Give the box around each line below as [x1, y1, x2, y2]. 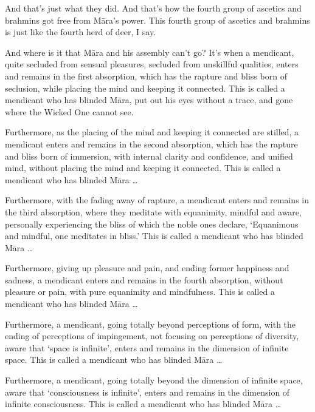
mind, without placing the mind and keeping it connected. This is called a [5, 161, 281, 174]
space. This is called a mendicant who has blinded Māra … [5, 353, 223, 366]
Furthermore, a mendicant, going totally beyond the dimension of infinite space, [5, 374, 303, 387]
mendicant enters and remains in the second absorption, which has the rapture [5, 137, 298, 150]
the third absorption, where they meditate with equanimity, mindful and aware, [5, 205, 302, 218]
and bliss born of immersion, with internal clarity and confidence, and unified [5, 149, 293, 162]
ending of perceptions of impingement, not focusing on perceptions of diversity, [5, 329, 299, 342]
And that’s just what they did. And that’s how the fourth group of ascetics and [5, 2, 302, 14]
